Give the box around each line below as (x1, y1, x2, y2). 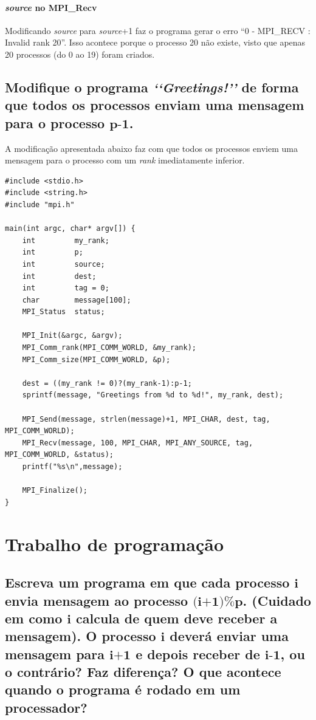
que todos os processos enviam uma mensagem (5, 95, 304, 114)
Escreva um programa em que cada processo (5, 573, 290, 592)
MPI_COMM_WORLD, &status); (5, 450, 114, 459)
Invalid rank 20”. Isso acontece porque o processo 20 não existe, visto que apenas (5, 36, 306, 49)
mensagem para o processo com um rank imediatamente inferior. (5, 154, 245, 166)
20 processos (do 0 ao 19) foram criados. (5, 47, 155, 60)
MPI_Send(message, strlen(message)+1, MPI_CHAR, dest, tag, (22, 414, 270, 423)
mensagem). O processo (5, 626, 156, 645)
